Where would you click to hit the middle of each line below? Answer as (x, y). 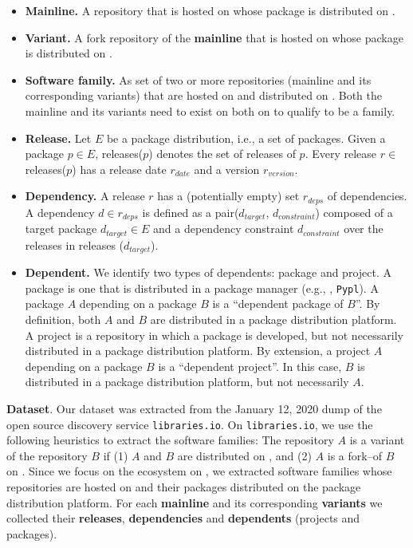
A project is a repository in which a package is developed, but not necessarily (214, 335)
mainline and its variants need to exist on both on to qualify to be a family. (210, 110)
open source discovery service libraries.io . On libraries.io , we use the (190, 424)
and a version (227, 169)
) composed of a (354, 212)
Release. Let (58, 138)
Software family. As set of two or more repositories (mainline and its (198, 79)
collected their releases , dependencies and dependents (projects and (183, 518)
